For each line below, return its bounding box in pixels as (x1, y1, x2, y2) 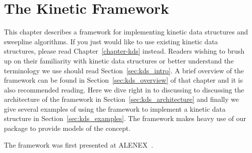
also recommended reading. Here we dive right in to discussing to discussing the (4, 84, 244, 94)
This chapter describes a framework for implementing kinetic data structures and (4, 27, 248, 37)
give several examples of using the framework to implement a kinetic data (4, 103, 226, 114)
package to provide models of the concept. (4, 123, 131, 133)
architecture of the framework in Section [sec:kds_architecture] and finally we (4, 94, 239, 104)
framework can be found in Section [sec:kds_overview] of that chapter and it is (4, 75, 243, 85)
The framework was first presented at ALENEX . (4, 139, 153, 150)
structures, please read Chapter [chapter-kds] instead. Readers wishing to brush (4, 46, 245, 56)
